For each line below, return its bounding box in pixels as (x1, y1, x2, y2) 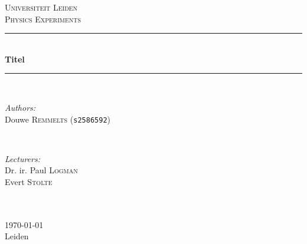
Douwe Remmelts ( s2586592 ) (5, 113, 111, 125)
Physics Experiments (5, 12, 81, 25)
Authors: (5, 101, 36, 113)
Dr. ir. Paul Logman (5, 164, 78, 176)
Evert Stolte (5, 176, 53, 187)
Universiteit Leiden (5, 1, 78, 13)
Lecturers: (5, 152, 40, 164)
